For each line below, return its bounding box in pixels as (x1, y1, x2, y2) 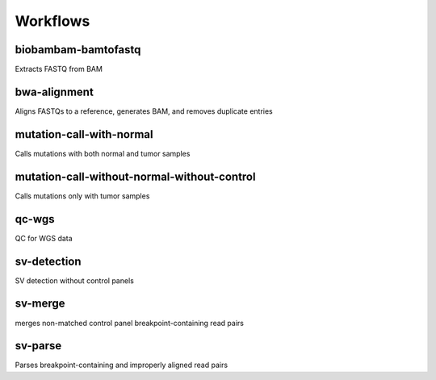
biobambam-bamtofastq (15, 43, 141, 56)
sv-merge (15, 297, 65, 311)
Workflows (15, 12, 90, 30)
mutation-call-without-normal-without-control (15, 169, 256, 183)
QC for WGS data (15, 233, 73, 243)
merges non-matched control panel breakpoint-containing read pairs (15, 318, 244, 328)
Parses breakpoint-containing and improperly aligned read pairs (15, 360, 228, 370)
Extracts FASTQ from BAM (15, 65, 103, 74)
